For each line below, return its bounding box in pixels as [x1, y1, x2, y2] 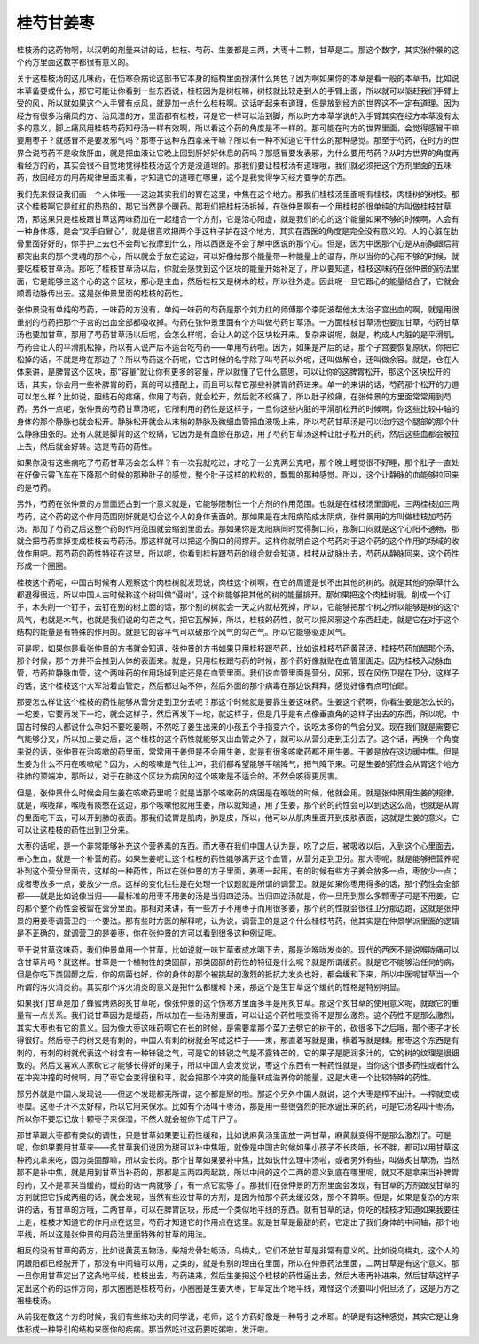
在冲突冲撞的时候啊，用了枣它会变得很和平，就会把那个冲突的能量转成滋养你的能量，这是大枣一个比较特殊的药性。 [16, 1072, 436, 1083]
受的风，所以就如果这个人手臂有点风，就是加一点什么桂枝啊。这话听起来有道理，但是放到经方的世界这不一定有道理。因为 [16, 98, 459, 108]
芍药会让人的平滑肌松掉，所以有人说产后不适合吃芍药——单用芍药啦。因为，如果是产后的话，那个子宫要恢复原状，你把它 [16, 342, 459, 352]
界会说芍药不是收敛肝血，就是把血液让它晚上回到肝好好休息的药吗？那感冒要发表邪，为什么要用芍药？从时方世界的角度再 [16, 147, 459, 158]
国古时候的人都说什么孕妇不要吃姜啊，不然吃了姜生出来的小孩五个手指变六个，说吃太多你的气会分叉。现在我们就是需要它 [16, 721, 459, 731]
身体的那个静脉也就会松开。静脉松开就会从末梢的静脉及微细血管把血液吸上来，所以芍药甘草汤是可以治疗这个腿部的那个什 [16, 415, 459, 426]
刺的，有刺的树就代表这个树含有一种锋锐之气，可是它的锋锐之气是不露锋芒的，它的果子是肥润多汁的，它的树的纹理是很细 [16, 1048, 459, 1058]
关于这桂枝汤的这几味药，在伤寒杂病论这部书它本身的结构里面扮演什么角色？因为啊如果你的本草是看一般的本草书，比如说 [16, 73, 459, 83]
